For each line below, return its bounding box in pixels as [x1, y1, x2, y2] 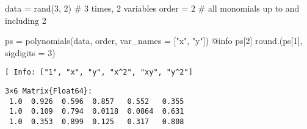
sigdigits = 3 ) [5, 46, 56, 59]
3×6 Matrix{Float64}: [5, 87, 93, 96]
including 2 [5, 13, 46, 26]
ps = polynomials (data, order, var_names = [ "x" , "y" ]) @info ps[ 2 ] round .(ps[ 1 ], [5, 34, 303, 47]
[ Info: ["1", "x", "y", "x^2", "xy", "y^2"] [5, 68, 193, 77]
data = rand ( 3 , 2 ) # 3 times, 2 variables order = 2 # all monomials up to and [5, 2, 300, 14]
